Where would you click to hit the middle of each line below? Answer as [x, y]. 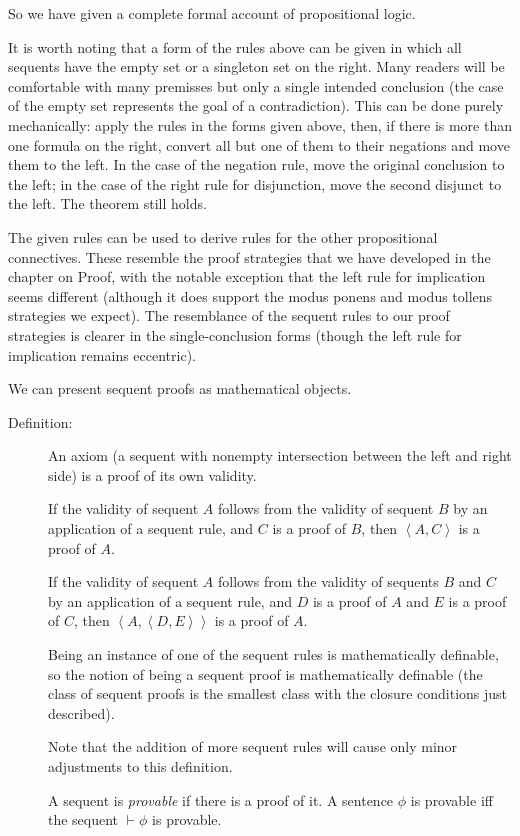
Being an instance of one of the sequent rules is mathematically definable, [273, 654]
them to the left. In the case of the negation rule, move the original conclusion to [256, 164]
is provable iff [451, 799]
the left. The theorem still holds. [107, 203]
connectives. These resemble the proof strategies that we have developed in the [249, 256]
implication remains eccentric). [102, 354]
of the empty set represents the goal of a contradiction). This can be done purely [256, 105]
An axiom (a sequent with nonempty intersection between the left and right [280, 455]
